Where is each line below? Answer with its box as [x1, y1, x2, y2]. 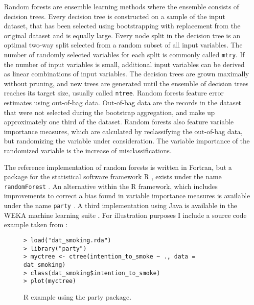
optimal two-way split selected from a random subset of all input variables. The [4, 40, 243, 50]
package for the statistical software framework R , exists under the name [4, 171, 222, 182]
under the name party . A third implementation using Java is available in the [4, 200, 237, 211]
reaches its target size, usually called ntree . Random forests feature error [4, 88, 224, 98]
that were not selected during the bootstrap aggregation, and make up [4, 107, 215, 117]
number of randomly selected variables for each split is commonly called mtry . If [4, 49, 245, 59]
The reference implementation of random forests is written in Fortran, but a [4, 162, 232, 172]
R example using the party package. [23, 291, 132, 302]
